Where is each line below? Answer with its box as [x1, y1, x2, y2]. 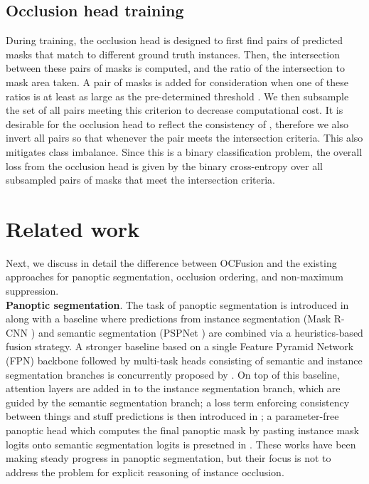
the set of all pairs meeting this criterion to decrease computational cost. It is [6, 102, 343, 117]
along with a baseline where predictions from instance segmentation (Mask [6, 311, 331, 326]
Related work [6, 214, 140, 243]
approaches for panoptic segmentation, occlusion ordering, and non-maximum [6, 269, 343, 284]
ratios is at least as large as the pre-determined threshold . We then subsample [6, 88, 349, 103]
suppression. [6, 283, 59, 298]
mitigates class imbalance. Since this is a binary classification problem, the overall [6, 144, 363, 159]
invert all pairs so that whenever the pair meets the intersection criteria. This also [6, 130, 363, 145]
